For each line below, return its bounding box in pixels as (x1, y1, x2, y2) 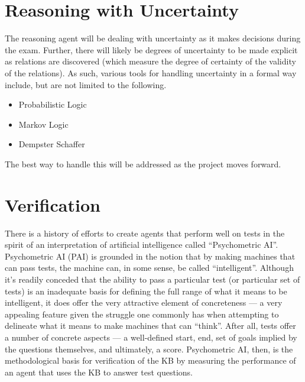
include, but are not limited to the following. (5, 78, 167, 90)
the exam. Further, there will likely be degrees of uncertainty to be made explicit (5, 43, 298, 56)
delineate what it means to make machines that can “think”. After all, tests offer (5, 319, 296, 332)
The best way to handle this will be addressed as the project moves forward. (5, 157, 281, 170)
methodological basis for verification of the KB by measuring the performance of (5, 354, 296, 367)
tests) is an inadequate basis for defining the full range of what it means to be (5, 284, 287, 297)
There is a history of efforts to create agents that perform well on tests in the (5, 226, 285, 239)
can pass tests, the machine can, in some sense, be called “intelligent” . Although (5, 261, 294, 274)
